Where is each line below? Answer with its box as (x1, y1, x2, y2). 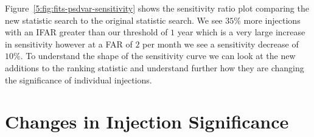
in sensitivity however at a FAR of (5, 37, 133, 50)
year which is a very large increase (177, 26, 305, 38)
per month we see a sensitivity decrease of (142, 37, 299, 50)
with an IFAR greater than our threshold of (5, 26, 168, 38)
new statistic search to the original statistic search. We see (5, 13, 223, 26)
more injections (243, 13, 301, 26)
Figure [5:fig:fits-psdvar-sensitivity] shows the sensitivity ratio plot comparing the (5, 2, 309, 14)
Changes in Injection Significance (5, 109, 289, 134)
